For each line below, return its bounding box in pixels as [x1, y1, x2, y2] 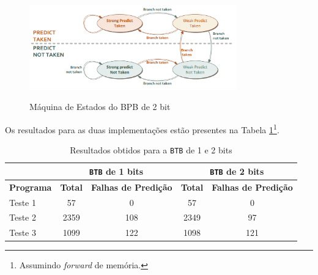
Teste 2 [9, 211, 37, 224]
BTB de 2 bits [210, 164, 264, 177]
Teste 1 [9, 196, 37, 208]
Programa [9, 180, 52, 193]
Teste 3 [9, 226, 37, 239]
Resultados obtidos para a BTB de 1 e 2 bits [70, 144, 232, 156]
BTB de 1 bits [89, 164, 144, 177]
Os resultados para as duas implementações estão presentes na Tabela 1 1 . [5, 121, 279, 136]
